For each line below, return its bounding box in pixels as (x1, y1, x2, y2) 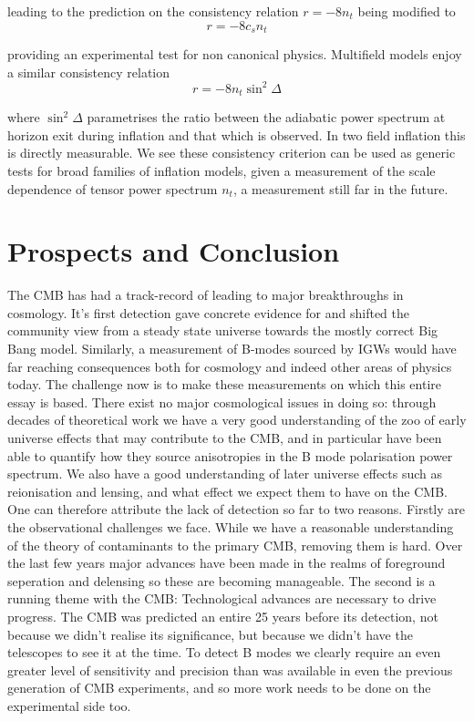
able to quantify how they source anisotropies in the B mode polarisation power (7, 446, 453, 465)
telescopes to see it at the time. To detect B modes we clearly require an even (7, 643, 441, 662)
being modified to (357, 2, 456, 20)
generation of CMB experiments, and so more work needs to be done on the (7, 678, 431, 697)
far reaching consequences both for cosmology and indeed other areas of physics (7, 356, 452, 376)
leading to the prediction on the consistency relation (7, 2, 299, 20)
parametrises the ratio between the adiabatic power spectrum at (87, 108, 446, 127)
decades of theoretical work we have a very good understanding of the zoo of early (7, 410, 467, 429)
